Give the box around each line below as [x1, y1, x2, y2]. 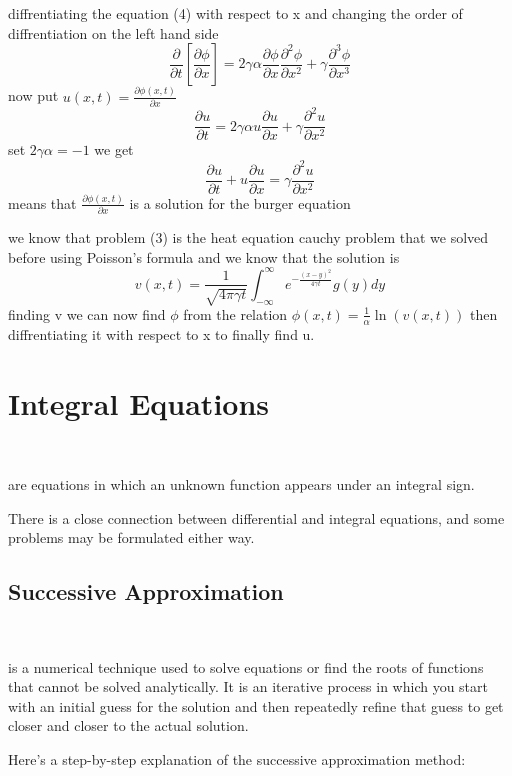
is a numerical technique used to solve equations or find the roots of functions [8, 656, 484, 677]
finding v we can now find [8, 303, 166, 324]
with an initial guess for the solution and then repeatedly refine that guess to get [8, 695, 504, 716]
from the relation [183, 303, 288, 324]
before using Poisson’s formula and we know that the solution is [8, 246, 400, 267]
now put [8, 85, 59, 106]
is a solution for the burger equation [129, 192, 351, 213]
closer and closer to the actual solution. [8, 715, 249, 736]
